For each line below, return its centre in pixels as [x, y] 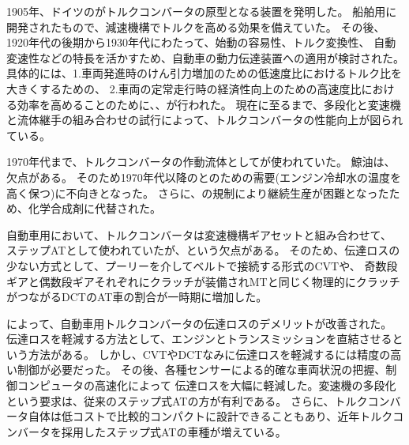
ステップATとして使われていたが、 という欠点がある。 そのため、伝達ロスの [203, 250]
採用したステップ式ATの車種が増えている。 [174, 431]
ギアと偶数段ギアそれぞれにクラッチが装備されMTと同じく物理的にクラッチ [203, 281]
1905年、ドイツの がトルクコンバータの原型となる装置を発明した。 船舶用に [202, 11]
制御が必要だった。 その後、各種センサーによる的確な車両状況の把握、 [201, 370]
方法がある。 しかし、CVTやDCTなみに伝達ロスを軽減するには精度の [209, 354]
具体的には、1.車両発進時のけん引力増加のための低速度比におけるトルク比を [204, 73]
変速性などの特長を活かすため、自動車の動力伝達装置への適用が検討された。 [205, 57]
